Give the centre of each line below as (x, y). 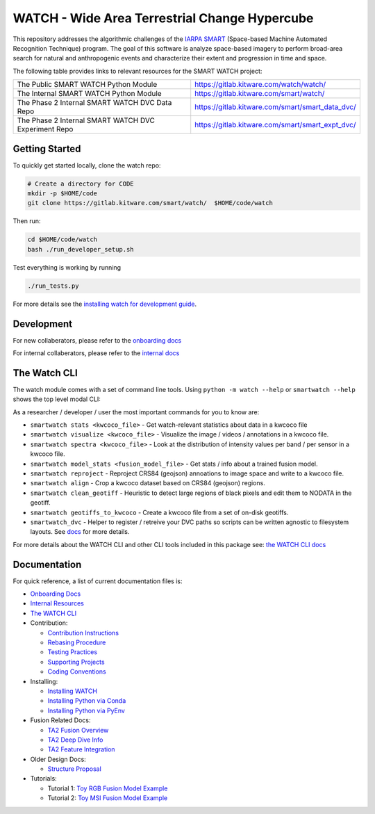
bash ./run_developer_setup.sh (81, 249)
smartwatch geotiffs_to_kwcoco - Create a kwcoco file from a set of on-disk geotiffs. (159, 512)
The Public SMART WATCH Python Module (87, 85)
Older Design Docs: (58, 759)
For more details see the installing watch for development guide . (105, 304)
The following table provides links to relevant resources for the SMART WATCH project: (137, 71)
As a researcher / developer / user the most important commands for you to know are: (136, 412)
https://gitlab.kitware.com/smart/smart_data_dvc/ (276, 107)
